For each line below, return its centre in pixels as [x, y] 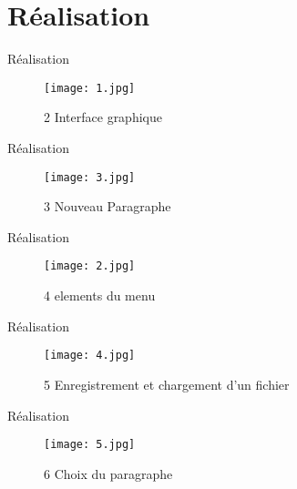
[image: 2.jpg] [90, 266]
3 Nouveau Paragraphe [108, 206]
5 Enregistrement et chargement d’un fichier [167, 384]
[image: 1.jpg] [90, 88]
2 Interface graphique [103, 117]
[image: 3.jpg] [90, 177]
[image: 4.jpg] [90, 356]
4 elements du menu [100, 295]
